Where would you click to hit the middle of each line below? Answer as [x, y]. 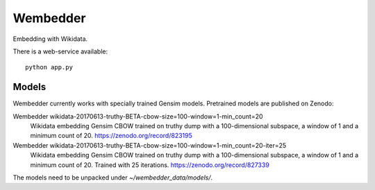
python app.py [49, 67]
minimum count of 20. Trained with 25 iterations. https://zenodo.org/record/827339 [150, 165]
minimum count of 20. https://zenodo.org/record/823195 [111, 136]
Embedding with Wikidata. [50, 39]
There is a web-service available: [60, 51]
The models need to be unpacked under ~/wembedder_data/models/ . [113, 178]
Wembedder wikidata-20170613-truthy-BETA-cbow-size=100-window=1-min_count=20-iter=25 [150, 145]
